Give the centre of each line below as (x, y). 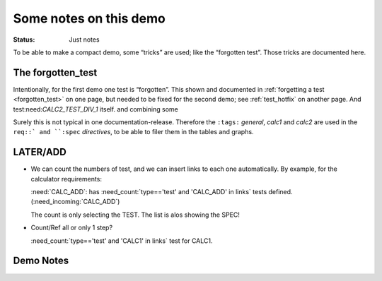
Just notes (84, 40)
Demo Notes (41, 261)
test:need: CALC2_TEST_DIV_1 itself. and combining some (95, 109)
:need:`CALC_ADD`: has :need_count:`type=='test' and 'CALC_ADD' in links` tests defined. (162, 192)
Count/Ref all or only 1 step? (72, 228)
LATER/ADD (40, 152)
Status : (24, 40)
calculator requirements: (66, 179)
